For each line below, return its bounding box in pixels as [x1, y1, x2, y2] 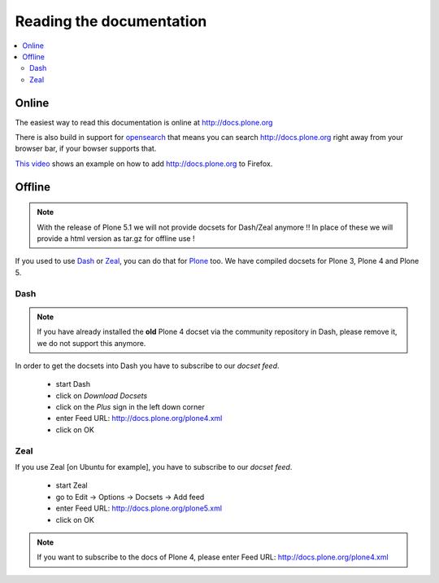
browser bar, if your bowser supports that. [15, 143, 157, 154]
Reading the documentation [15, 12, 207, 30]
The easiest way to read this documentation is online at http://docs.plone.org [15, 117, 273, 127]
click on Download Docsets [55, 391, 148, 401]
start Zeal [55, 480, 89, 490]
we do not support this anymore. [37, 338, 146, 348]
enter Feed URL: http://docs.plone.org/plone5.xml [55, 503, 223, 513]
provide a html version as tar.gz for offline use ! [37, 233, 195, 243]
